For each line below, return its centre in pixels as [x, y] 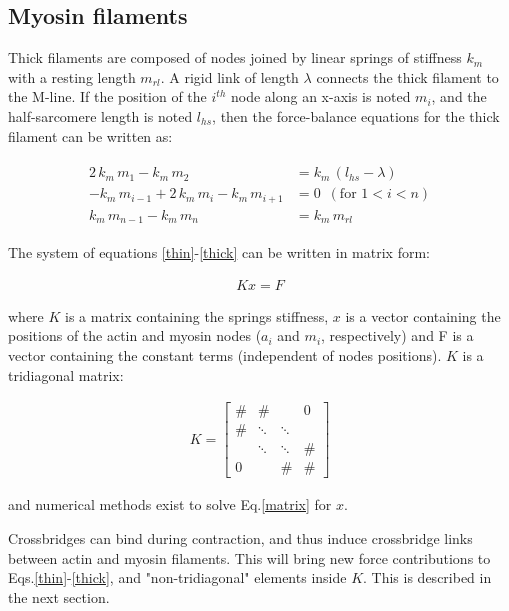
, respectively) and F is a [397, 335]
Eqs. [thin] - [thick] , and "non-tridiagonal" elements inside [177, 577]
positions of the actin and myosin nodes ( [135, 335]
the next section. [59, 596]
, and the [459, 96]
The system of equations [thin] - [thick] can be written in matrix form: [219, 252]
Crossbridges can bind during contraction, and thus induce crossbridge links [240, 537]
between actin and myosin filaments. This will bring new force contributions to [249, 557]
